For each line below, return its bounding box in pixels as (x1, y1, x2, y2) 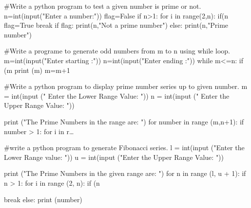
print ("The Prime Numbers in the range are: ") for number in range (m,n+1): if (4, 116, 244, 126)
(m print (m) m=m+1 (4, 65, 70, 75)
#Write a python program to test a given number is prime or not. (4, 1, 201, 11)
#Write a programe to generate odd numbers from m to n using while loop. (4, 46, 230, 56)
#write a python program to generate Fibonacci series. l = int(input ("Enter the (4, 142, 245, 153)
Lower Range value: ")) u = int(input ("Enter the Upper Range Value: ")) (4, 152, 224, 162)
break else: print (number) (4, 194, 82, 204)
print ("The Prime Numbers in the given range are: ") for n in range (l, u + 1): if (4, 168, 246, 178)
